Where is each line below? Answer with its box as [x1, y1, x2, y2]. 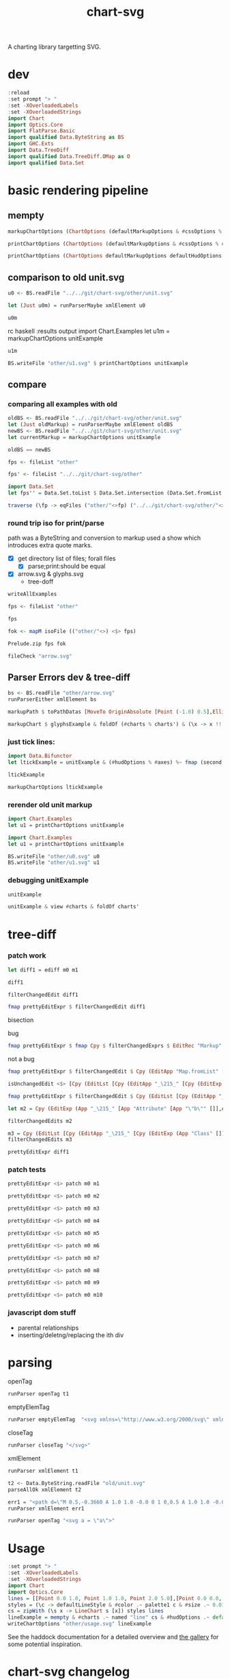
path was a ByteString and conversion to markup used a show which [8, 534, 201, 542]
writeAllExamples [8, 590, 57, 598]
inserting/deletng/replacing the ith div [17, 1330, 124, 1339]
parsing [8, 1354, 53, 1370]
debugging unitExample [8, 875, 89, 885]
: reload [8, 90, 30, 97]
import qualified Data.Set [8, 159, 85, 166]
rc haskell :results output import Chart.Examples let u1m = [8, 327, 170, 335]
